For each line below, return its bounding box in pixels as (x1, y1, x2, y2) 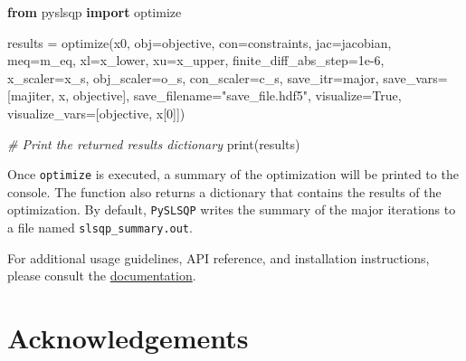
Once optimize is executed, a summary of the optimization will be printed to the (7, 165, 459, 184)
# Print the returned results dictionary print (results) (7, 134, 300, 153)
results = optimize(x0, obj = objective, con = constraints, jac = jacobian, (7, 33, 392, 52)
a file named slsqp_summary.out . (7, 218, 193, 237)
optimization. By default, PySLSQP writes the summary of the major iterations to (7, 200, 456, 219)
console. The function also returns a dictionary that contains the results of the (7, 182, 442, 201)
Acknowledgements (7, 319, 249, 356)
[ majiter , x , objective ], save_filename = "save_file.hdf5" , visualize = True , (7, 86, 402, 105)
